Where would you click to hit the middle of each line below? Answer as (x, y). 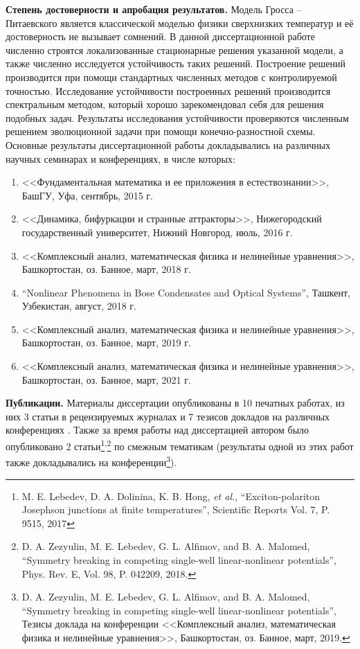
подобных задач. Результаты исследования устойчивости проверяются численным (177, 117)
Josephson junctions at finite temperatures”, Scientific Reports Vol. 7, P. (176, 509)
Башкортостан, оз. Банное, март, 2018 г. (106, 269)
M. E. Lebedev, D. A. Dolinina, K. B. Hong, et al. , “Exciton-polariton (171, 496)
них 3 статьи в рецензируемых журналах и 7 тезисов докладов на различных (168, 416)
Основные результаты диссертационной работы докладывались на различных (168, 144)
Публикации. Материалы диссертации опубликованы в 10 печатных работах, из (175, 403)
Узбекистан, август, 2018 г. (79, 306)
